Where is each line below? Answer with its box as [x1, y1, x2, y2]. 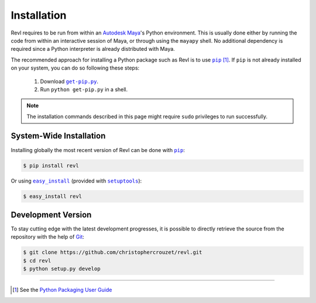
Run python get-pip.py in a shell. [40, 85, 128, 93]
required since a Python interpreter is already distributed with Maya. [11, 46, 175, 53]
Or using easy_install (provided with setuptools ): [11, 177, 142, 184]
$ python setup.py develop [23, 266, 101, 272]
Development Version [11, 209, 92, 219]
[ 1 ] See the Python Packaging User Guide [12, 287, 112, 294]
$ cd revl [23, 257, 51, 264]
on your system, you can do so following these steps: [11, 64, 140, 71]
